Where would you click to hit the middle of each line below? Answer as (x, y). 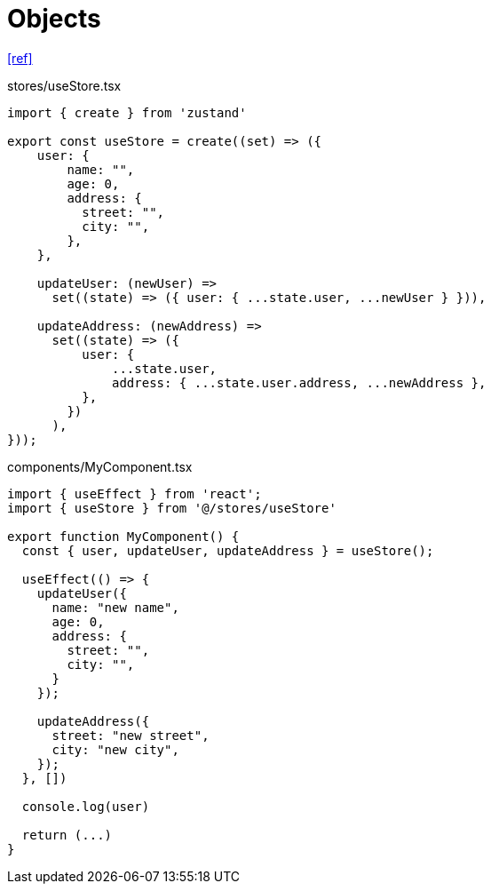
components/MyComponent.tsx (100, 466)
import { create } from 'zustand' (127, 112)
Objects (54, 19)
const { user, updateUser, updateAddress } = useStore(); (228, 550)
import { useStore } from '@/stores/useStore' (172, 508)
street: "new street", (131, 735)
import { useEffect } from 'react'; (135, 493)
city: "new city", (115, 749)
